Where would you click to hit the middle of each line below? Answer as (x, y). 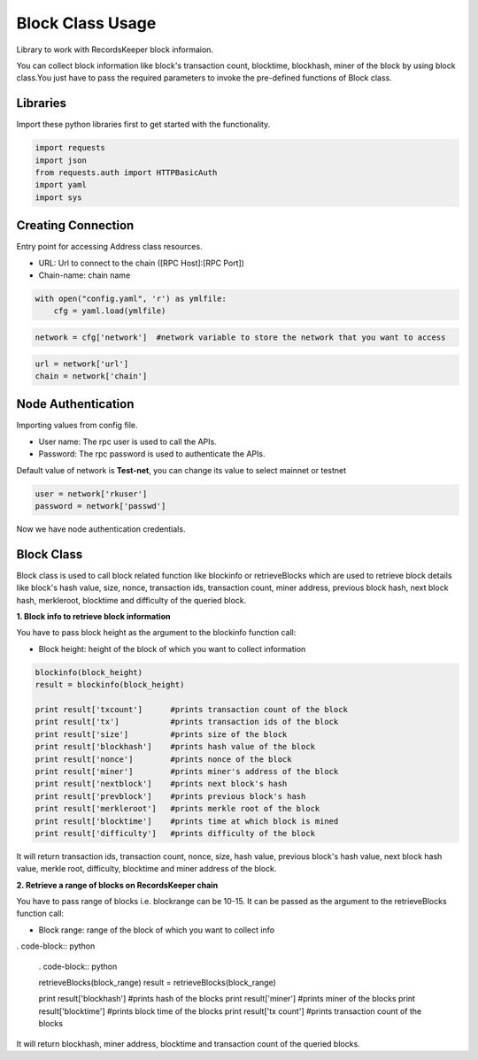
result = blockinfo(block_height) (110, 685)
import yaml (61, 185)
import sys (58, 197)
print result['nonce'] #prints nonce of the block (163, 759)
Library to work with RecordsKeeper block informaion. (115, 50)
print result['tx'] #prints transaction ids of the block (187, 722)
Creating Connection (75, 226)
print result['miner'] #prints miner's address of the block (187, 771)
